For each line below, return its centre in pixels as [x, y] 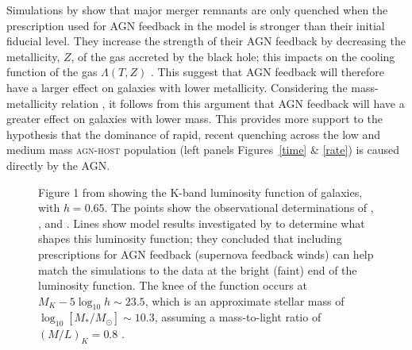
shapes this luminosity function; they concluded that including [190, 238]
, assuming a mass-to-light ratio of [238, 317]
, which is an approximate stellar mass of [245, 300]
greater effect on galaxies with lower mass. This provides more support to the [194, 119]
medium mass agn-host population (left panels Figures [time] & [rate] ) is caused [203, 150]
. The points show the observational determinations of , [239, 208]
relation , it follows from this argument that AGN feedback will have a [233, 103]
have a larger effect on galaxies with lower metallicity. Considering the [177, 87]
